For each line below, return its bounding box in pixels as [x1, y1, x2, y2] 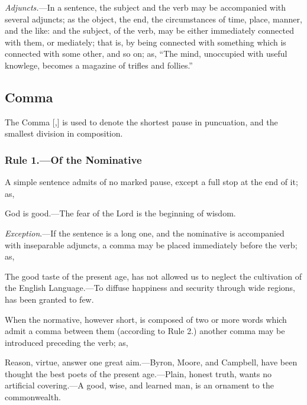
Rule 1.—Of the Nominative [5, 152, 142, 167]
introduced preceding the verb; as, [5, 336, 128, 348]
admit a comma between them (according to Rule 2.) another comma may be [5, 325, 285, 337]
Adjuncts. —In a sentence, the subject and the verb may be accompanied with [5, 1, 286, 13]
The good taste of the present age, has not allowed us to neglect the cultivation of [5, 270, 302, 282]
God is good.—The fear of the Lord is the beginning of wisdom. [5, 207, 236, 219]
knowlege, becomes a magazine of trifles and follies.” [5, 59, 193, 71]
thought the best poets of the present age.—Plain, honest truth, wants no [5, 367, 272, 380]
